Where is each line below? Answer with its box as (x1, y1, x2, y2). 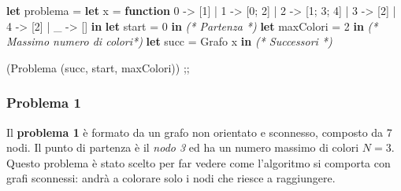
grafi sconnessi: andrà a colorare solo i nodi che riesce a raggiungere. (6, 170, 336, 186)
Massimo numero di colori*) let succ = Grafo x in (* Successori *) (6, 33, 332, 50)
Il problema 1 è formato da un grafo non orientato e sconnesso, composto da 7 (6, 123, 392, 140)
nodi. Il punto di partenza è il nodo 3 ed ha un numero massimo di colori (6, 139, 359, 156)
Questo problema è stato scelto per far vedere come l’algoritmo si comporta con (6, 154, 391, 171)
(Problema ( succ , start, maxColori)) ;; (6, 59, 190, 75)
